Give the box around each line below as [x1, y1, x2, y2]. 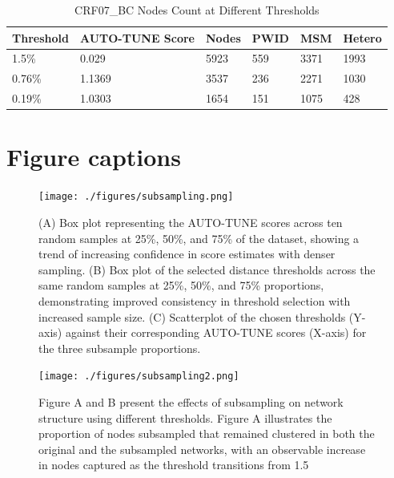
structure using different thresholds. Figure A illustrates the [38, 409, 332, 426]
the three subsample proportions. [38, 339, 201, 356]
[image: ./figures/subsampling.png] [38, 191, 234, 203]
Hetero [343, 29, 382, 46]
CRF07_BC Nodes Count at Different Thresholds [74, 2, 320, 18]
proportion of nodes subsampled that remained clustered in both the [38, 425, 375, 442]
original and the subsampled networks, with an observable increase [38, 440, 366, 457]
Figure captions [6, 140, 181, 173]
